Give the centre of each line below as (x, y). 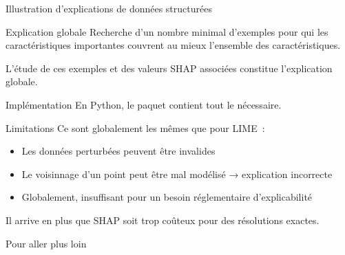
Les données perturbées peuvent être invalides (118, 151)
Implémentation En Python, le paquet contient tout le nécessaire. (144, 104)
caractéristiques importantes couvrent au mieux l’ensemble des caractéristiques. (173, 45)
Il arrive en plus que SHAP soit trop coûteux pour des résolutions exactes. (163, 220)
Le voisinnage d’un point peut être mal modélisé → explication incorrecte (177, 174)
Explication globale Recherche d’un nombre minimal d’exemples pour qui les (167, 31)
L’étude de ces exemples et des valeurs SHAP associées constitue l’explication (169, 68)
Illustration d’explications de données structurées (109, 8)
